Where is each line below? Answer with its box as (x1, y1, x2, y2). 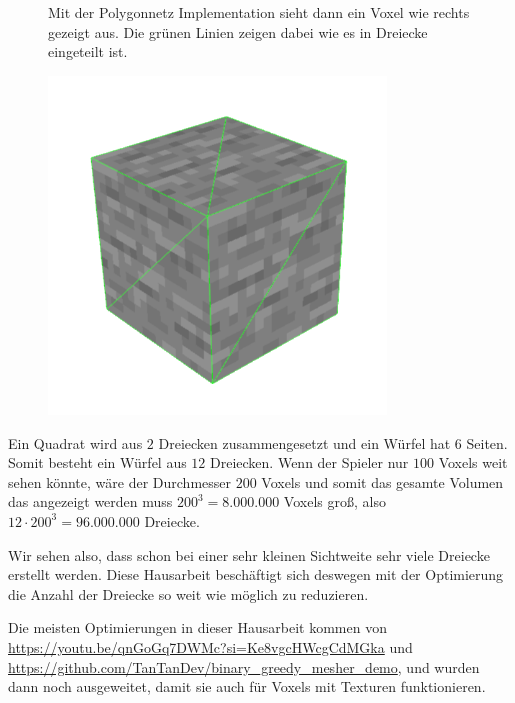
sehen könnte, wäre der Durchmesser (8, 471, 231, 492)
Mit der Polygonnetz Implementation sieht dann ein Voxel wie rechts (48, 2, 470, 22)
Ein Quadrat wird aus (8, 432, 143, 453)
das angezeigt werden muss (8, 491, 173, 512)
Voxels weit (438, 452, 508, 473)
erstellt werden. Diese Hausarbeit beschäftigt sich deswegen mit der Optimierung (8, 564, 504, 585)
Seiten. (466, 432, 508, 453)
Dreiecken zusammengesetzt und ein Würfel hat (158, 432, 451, 453)
